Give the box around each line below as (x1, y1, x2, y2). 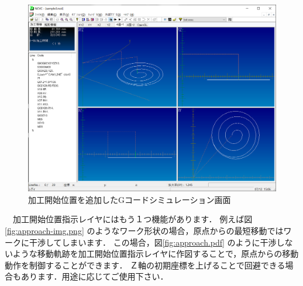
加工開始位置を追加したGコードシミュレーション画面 (28, 193, 231, 205)
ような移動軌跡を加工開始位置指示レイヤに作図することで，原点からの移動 (12, 247, 299, 260)
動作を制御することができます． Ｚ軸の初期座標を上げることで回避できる (5, 259, 285, 271)
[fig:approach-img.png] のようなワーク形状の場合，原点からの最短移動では (5, 225, 284, 237)
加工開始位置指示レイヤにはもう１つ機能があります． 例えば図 (12, 213, 253, 225)
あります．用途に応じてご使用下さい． (20, 270, 168, 282)
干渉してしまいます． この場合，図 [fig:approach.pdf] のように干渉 (29, 236, 277, 248)
